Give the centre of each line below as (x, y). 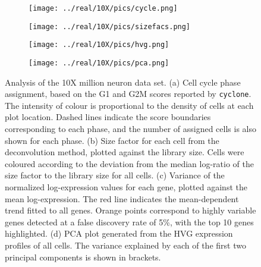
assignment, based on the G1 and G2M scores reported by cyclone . (128, 94)
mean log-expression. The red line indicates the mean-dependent (122, 198)
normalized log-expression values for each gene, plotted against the (126, 187)
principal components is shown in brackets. (83, 257)
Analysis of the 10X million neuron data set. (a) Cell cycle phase (123, 82)
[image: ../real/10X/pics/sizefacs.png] (110, 26)
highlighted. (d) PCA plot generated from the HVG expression (119, 233)
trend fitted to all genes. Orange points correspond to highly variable (130, 210)
